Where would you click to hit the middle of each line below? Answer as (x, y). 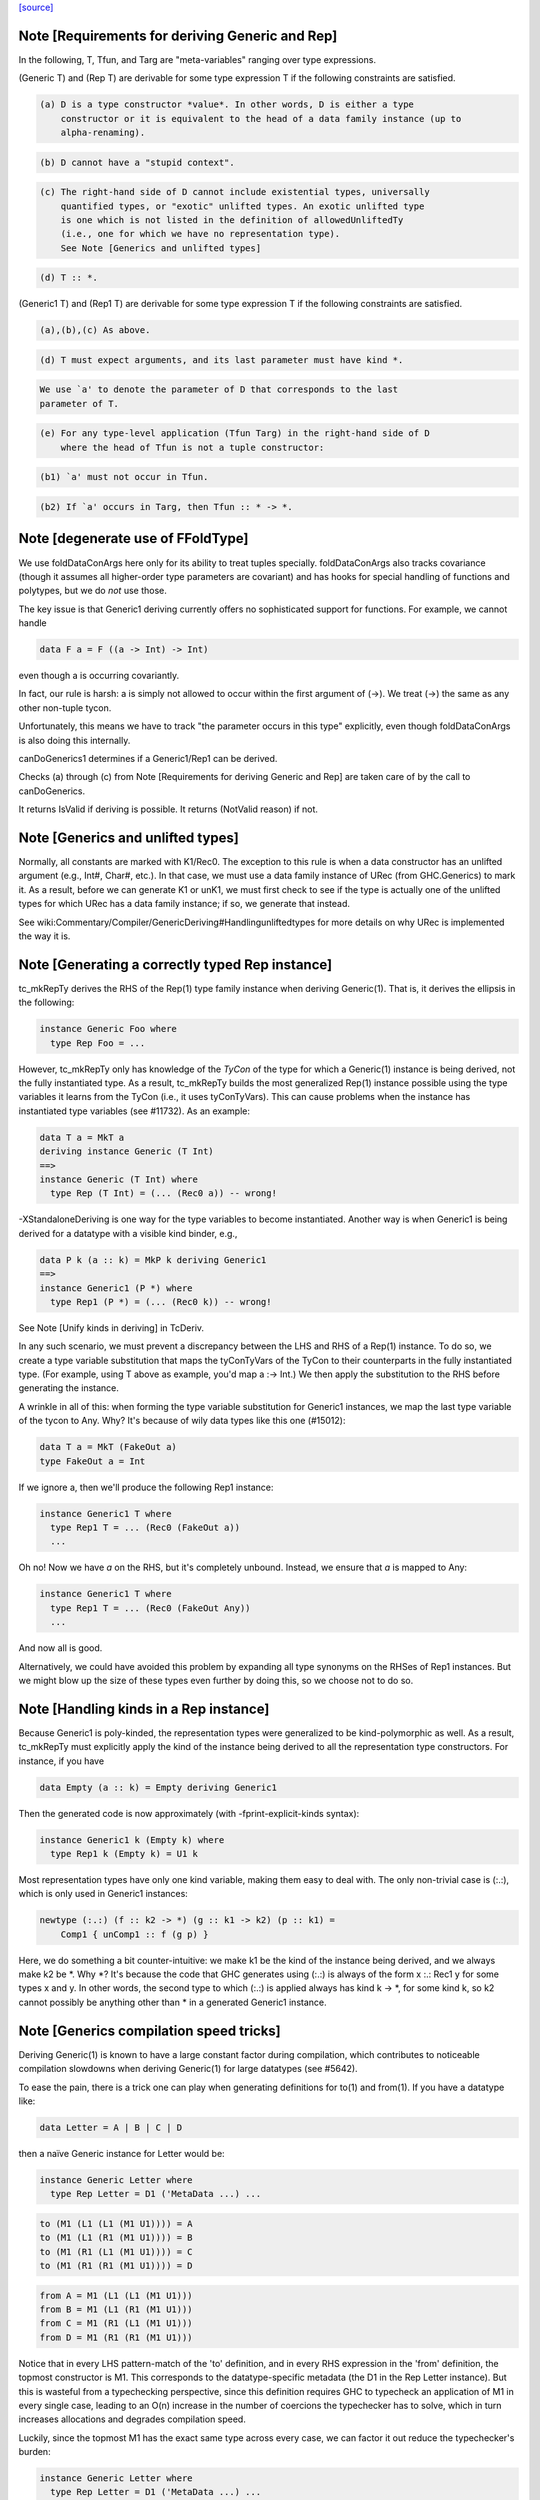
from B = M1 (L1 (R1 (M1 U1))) (116, 2309)
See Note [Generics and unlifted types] (161, 248)
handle (32, 623)
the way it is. (44, 936)
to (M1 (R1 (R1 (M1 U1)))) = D (116, 2265)
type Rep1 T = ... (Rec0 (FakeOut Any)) (150, 1608)
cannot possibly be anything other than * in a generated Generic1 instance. (172, 2002)
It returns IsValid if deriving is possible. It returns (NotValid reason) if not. (168, 809)
